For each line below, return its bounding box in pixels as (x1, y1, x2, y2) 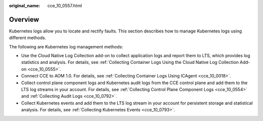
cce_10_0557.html (47, 3, 82, 8)
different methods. (9, 35, 46, 41)
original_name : (9, 3, 40, 8)
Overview (9, 15, 39, 24)
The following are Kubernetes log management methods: (9, 44, 124, 49)
